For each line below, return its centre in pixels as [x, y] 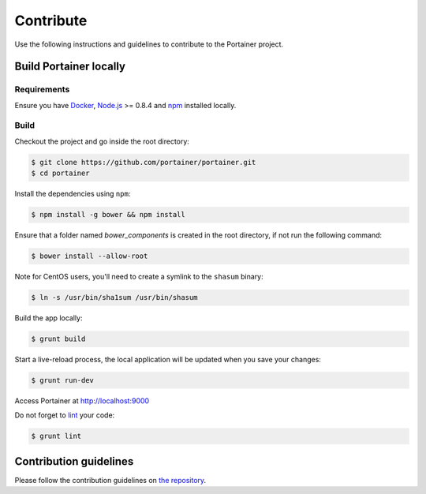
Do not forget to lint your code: [65, 415]
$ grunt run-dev [63, 380]
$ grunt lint [56, 436]
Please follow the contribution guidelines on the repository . [110, 480]
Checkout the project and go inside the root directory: [102, 141]
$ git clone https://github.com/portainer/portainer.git [144, 162]
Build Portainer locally [70, 67]
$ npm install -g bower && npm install [108, 215]
